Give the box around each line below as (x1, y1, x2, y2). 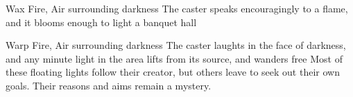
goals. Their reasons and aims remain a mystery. (6, 78, 212, 92)
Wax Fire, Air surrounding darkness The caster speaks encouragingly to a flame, (6, 1, 348, 15)
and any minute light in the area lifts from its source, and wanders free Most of (6, 51, 343, 65)
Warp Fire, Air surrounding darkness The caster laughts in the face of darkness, (6, 38, 346, 52)
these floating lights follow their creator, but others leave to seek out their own (6, 65, 340, 79)
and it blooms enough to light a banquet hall (6, 14, 197, 29)
